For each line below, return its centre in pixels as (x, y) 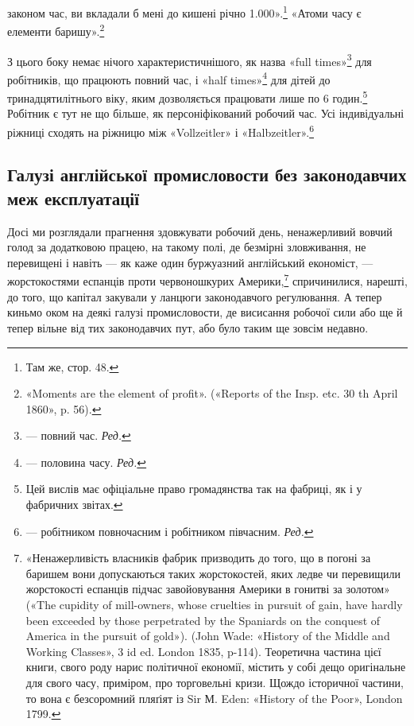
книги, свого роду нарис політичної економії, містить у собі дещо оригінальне (216, 667)
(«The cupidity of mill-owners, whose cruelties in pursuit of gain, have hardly (214, 605)
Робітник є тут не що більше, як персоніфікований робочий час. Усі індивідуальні (206, 113)
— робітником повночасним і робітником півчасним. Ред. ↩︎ (170, 531)
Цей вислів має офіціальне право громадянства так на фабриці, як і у (194, 489)
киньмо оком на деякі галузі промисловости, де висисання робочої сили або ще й (205, 312)
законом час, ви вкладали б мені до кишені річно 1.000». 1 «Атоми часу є (184, 12)
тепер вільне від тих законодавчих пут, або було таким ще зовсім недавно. (188, 327)
